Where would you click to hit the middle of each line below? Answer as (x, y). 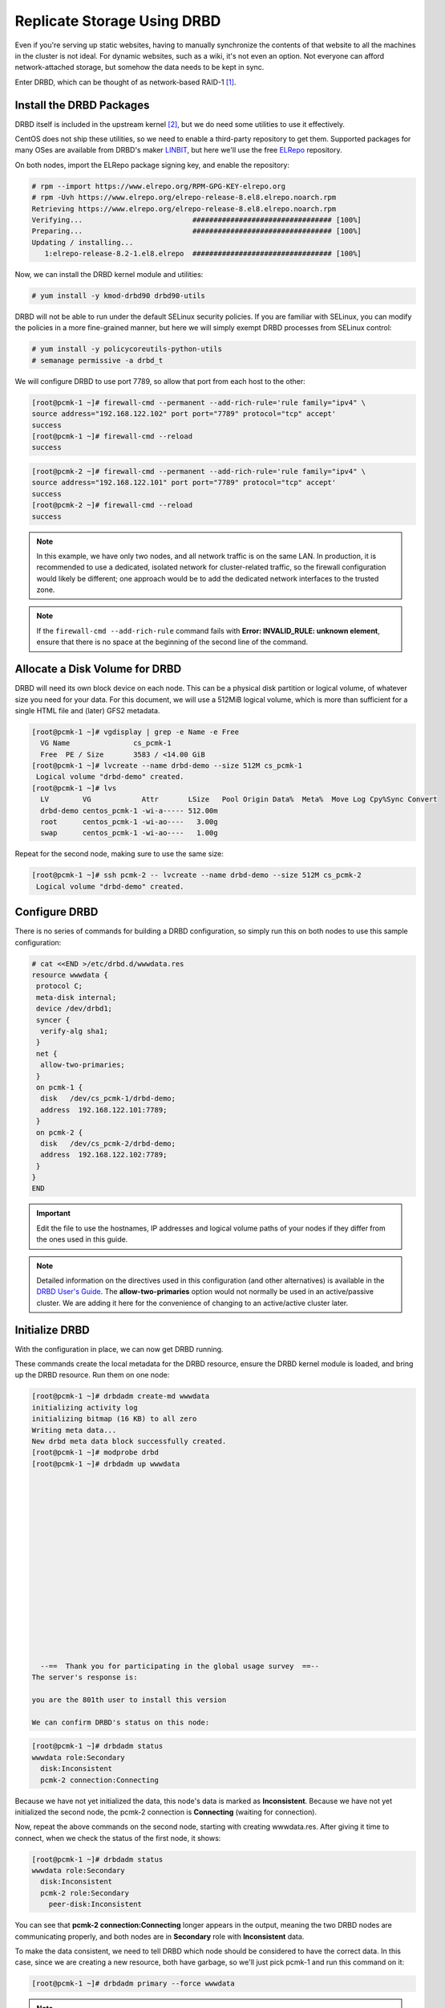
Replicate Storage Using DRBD (118, 21)
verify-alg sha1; (74, 1031)
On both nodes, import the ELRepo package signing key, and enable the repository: (152, 165)
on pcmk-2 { (60, 1132)
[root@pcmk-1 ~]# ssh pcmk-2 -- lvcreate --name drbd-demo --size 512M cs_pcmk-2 (197, 875)
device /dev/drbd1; (74, 1009)
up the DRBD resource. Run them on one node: (92, 1375)
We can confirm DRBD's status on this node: (121, 1722)
